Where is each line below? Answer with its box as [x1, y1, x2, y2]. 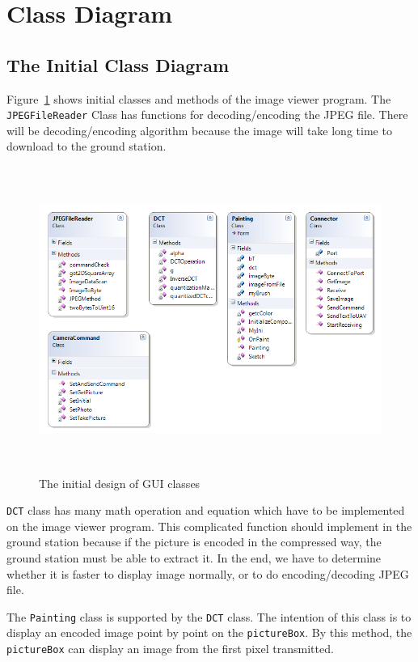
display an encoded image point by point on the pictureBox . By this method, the [6, 624, 412, 641]
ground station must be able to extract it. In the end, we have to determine [6, 549, 382, 566]
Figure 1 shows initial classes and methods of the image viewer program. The [6, 90, 391, 107]
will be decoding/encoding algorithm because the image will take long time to [6, 121, 392, 138]
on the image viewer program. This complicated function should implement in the [6, 517, 412, 534]
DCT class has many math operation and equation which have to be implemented [6, 502, 405, 519]
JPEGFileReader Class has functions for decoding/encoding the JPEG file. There [6, 106, 408, 123]
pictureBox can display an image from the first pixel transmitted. [6, 640, 334, 657]
